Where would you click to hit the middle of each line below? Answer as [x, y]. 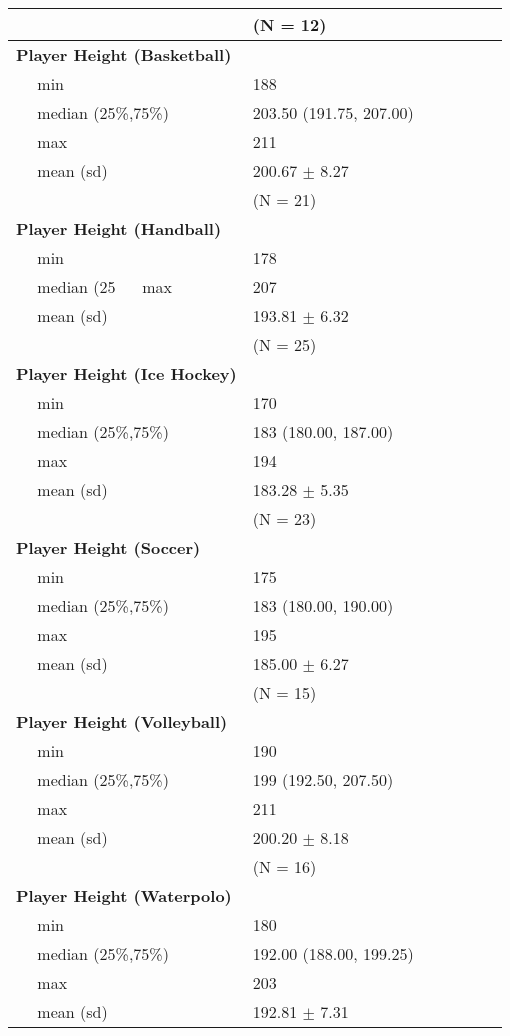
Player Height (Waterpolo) [124, 895]
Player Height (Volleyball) [122, 721]
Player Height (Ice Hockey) [126, 373]
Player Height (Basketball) [124, 54]
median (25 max [104, 286]
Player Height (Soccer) [108, 547]
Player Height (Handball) [119, 228]
